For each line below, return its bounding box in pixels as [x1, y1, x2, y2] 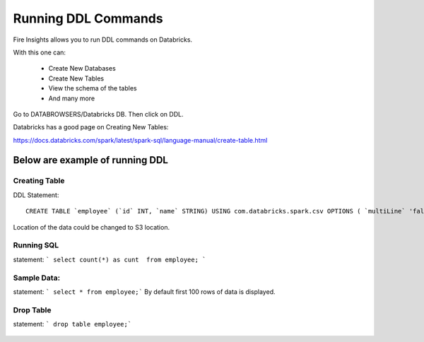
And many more [48, 94, 95, 102]
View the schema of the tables [48, 84, 137, 93]
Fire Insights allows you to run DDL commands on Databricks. [13, 35, 193, 44]
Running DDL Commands [13, 11, 163, 26]
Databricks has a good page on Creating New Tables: [13, 123, 169, 131]
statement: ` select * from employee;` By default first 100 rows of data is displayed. [13, 287, 276, 296]
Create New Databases [48, 64, 116, 73]
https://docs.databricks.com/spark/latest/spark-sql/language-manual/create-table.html [13, 136, 268, 144]
